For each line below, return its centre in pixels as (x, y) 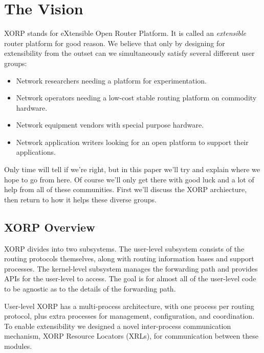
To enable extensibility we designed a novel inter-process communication (118, 326)
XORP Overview (50, 227)
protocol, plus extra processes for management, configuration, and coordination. (129, 316)
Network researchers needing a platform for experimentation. (111, 80)
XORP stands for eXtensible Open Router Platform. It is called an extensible (125, 33)
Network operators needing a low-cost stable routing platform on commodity (136, 98)
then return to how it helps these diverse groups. (80, 199)
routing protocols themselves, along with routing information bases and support (129, 258)
